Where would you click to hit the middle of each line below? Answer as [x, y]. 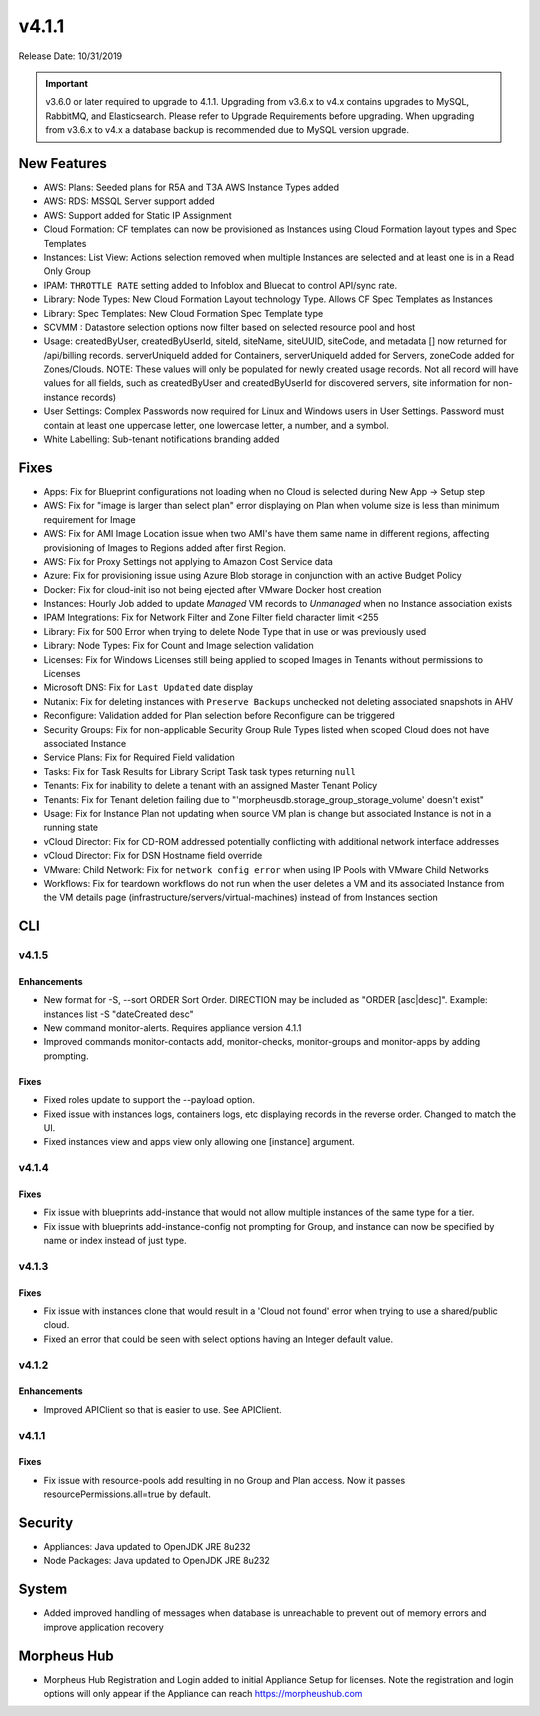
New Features [62, 163]
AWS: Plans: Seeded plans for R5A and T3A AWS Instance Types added [191, 187]
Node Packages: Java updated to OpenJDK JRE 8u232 [156, 1561]
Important [67, 83]
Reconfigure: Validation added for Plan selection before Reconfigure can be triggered [219, 716]
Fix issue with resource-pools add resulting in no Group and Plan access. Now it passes [224, 1480]
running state [71, 827]
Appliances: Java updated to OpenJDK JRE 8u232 [147, 1547]
